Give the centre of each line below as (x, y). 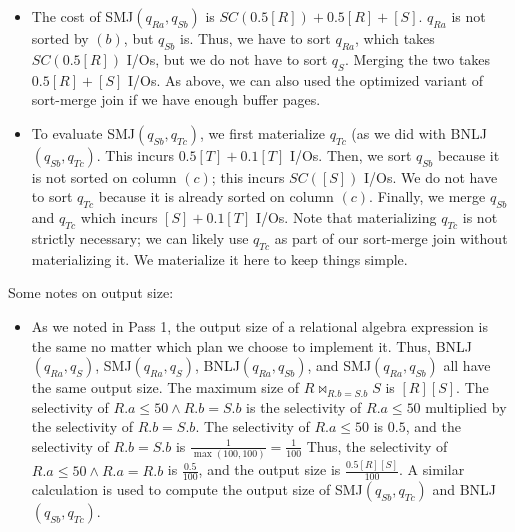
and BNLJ (464, 489)
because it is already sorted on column (216, 196)
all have (467, 365)
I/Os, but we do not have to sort (227, 58)
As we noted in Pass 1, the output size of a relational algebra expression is (259, 325)
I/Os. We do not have (431, 176)
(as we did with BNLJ (419, 132)
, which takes (395, 38)
